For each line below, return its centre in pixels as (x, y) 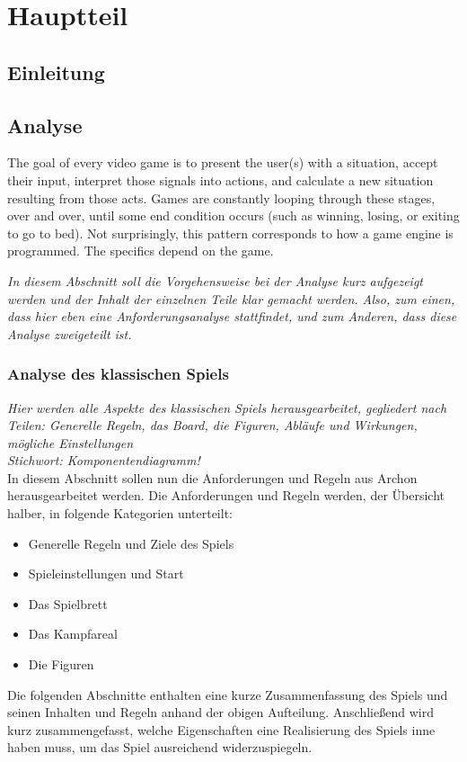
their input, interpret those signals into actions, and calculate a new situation (220, 179)
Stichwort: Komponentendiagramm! (104, 460)
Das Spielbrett (68, 603)
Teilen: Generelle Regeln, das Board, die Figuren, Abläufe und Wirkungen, (212, 425)
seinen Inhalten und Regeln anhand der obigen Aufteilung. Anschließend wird (220, 712)
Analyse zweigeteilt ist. (70, 333)
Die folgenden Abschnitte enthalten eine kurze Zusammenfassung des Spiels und (228, 694)
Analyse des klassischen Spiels (118, 374)
